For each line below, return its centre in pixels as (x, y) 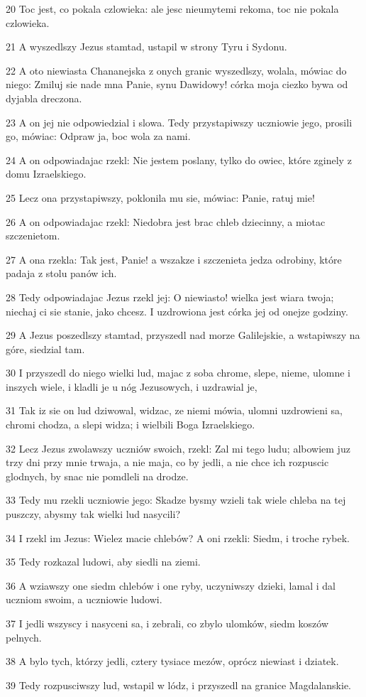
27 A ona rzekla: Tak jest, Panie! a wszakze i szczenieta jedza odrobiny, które (174, 259)
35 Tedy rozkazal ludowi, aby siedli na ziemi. (103, 562)
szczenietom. (33, 236)
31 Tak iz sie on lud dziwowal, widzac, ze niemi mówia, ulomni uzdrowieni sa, (174, 410)
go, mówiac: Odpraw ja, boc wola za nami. (98, 136)
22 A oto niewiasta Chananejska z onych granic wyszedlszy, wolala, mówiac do (176, 70)
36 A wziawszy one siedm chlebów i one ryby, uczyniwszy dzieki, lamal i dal (171, 585)
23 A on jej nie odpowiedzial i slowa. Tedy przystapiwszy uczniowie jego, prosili (179, 122)
